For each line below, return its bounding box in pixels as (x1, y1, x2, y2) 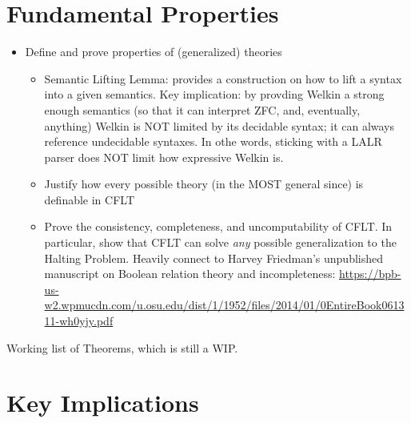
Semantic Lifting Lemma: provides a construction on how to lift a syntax (44, 70, 402, 87)
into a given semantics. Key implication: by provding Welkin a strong (44, 86, 385, 103)
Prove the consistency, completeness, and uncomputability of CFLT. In (44, 218, 393, 235)
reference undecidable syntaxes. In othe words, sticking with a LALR (44, 133, 382, 150)
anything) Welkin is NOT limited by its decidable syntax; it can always (44, 117, 395, 134)
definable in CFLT (44, 191, 134, 207)
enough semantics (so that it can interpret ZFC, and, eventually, (44, 101, 361, 118)
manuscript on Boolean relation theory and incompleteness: (44, 265, 336, 282)
